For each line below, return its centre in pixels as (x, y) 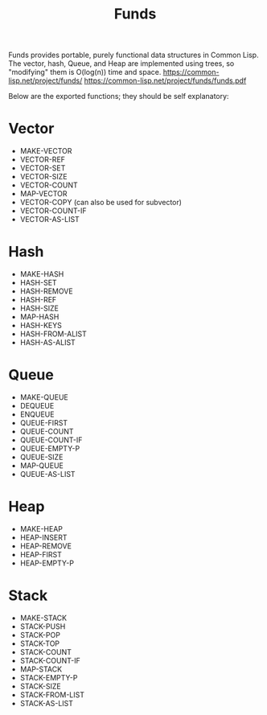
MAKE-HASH (42, 274)
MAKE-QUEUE (44, 397)
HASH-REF (38, 300)
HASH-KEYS (41, 326)
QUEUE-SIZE (41, 457)
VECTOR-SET (43, 168)
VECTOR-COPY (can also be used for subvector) (101, 203)
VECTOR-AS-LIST (50, 220)
